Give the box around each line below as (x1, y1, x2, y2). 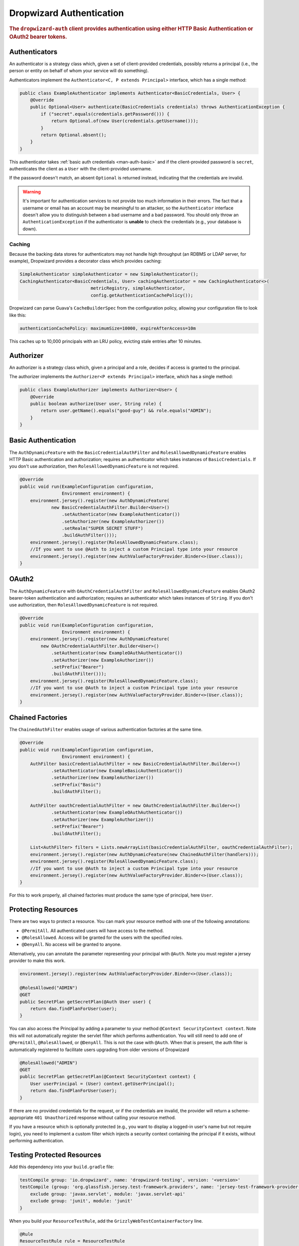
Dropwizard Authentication (9, 7, 124, 18)
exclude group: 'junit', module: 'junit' (30, 1198, 133, 1204)
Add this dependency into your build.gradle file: (9, 1164, 114, 1170)
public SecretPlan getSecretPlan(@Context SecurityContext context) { (19, 1074, 196, 1080)
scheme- (231, 1107, 250, 1113)
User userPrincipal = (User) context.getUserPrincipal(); (30, 1081, 175, 1087)
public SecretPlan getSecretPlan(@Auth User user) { (19, 999, 151, 1004)
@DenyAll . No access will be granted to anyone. (21, 941, 122, 947)
